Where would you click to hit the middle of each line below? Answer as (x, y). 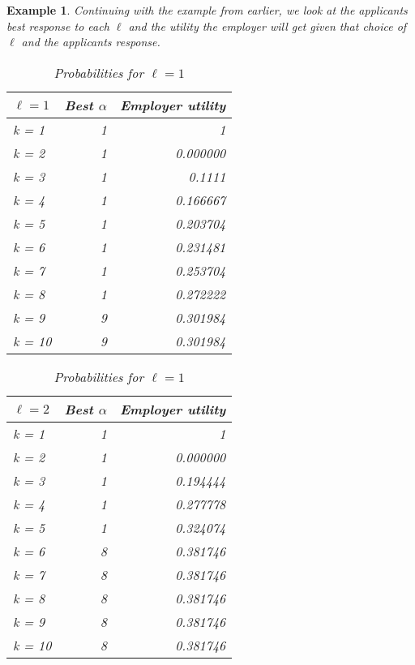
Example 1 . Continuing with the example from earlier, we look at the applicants (207, 10)
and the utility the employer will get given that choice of (267, 26)
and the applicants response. (91, 42)
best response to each (58, 26)
